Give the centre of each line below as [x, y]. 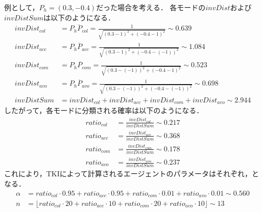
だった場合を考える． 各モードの [151, 7]
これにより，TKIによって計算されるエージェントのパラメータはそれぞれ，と [132, 174]
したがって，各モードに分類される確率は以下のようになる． [104, 110]
